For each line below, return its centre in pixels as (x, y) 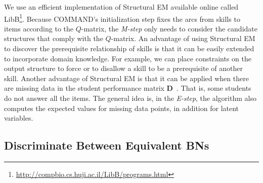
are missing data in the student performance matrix (84, 88)
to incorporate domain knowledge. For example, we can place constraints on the (128, 58)
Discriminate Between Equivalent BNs (107, 145)
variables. (19, 118)
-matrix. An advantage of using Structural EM (183, 38)
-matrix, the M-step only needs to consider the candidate (169, 28)
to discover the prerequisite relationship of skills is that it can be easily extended (129, 48)
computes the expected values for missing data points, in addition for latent (122, 108)
